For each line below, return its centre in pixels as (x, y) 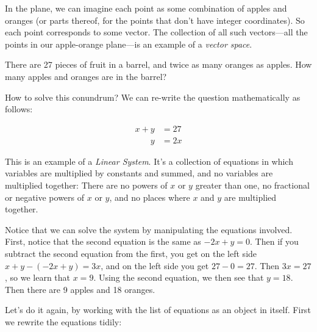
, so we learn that (38, 277)
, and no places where (150, 197)
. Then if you (274, 241)
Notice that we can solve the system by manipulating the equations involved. (149, 229)
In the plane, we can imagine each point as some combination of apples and (146, 8)
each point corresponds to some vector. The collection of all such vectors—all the (156, 32)
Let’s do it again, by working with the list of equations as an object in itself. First (158, 310)
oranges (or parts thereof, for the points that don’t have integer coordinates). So (155, 20)
